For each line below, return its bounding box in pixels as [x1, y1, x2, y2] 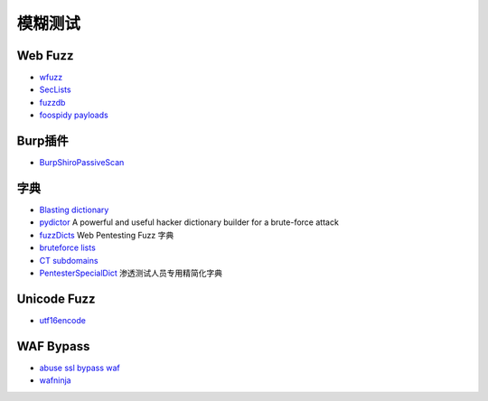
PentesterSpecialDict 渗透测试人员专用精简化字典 [39, 267, 223, 278]
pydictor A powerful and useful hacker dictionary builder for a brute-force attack [39, 217, 339, 228]
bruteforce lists [39, 242, 97, 253]
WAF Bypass [16, 339, 90, 354]
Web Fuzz [16, 48, 74, 63]
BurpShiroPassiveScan [39, 157, 125, 168]
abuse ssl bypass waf [39, 362, 121, 373]
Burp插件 [16, 134, 69, 149]
